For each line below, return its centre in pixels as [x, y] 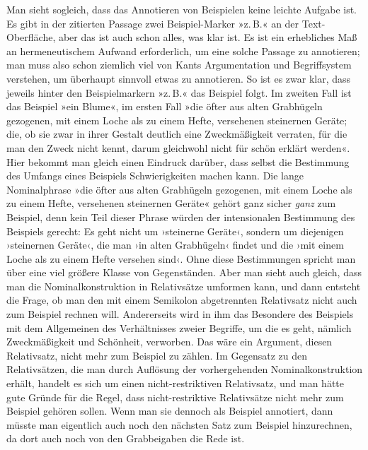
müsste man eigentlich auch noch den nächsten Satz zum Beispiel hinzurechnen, [179, 424]
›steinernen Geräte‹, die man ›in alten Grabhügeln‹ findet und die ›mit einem [175, 245]
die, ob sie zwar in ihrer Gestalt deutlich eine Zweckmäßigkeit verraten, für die [177, 134]
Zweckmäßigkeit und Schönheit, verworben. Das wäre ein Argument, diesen [169, 342]
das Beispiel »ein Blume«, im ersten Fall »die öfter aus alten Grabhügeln [165, 106]
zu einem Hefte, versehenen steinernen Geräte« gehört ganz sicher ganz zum [171, 203]
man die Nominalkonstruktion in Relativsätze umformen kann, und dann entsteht [184, 286]
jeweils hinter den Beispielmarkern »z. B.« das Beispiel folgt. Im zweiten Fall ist [179, 92]
